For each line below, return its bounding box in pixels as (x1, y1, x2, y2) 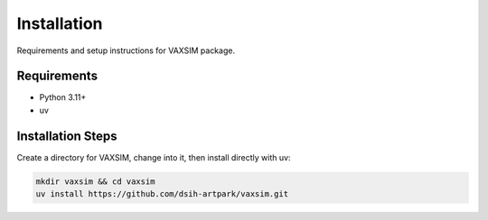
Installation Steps (16, 128, 117, 143)
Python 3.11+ (39, 92, 87, 103)
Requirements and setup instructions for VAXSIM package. (16, 45, 235, 56)
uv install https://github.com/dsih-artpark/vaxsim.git (35, 189, 289, 199)
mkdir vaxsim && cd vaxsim (35, 176, 155, 187)
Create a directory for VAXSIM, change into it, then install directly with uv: (16, 151, 291, 162)
